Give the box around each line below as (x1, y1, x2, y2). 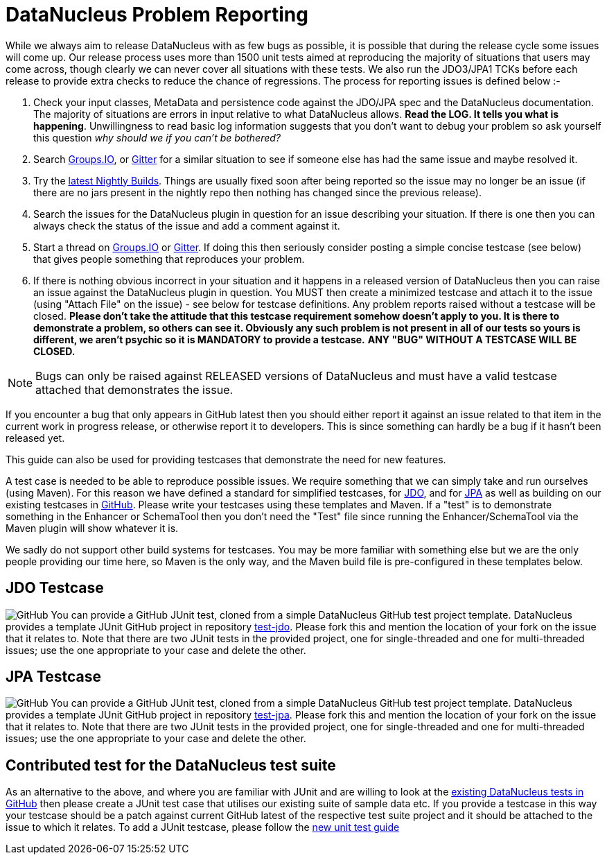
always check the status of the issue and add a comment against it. (33, 219, 340, 232)
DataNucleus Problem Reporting (6, 3, 308, 26)
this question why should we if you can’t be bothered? (33, 131, 281, 144)
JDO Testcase (6, 579, 104, 597)
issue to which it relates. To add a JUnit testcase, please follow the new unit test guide (6, 821, 400, 834)
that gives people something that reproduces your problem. (33, 252, 305, 265)
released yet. (6, 431, 65, 444)
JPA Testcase (6, 668, 101, 686)
